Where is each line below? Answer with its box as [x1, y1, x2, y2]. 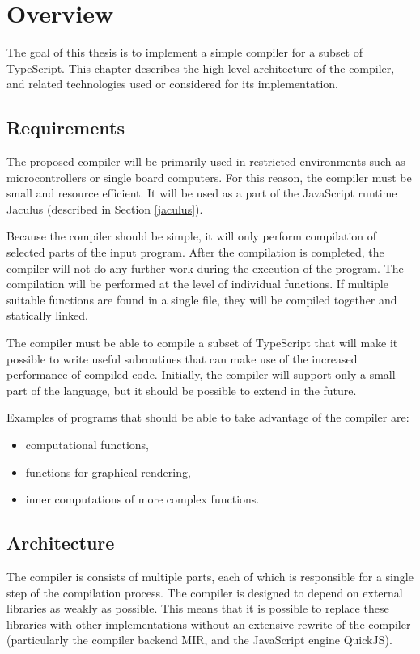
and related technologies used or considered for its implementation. [6, 75, 338, 92]
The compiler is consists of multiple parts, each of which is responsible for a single [6, 568, 414, 584]
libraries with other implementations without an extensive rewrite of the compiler [6, 615, 411, 632]
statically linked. [6, 307, 88, 324]
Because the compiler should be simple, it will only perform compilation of [6, 227, 377, 244]
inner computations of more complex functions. [25, 491, 260, 507]
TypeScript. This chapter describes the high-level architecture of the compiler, [6, 59, 395, 76]
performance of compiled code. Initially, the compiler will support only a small [6, 366, 396, 383]
